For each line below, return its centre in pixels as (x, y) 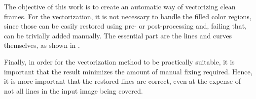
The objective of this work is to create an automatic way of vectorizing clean (120, 6)
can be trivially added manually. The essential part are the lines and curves (118, 35)
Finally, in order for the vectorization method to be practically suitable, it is (119, 61)
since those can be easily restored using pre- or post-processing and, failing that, (125, 26)
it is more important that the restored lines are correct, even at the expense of (123, 81)
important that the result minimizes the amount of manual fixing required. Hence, (128, 71)
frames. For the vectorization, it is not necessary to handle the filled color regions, (128, 16)
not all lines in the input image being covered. (73, 90)
